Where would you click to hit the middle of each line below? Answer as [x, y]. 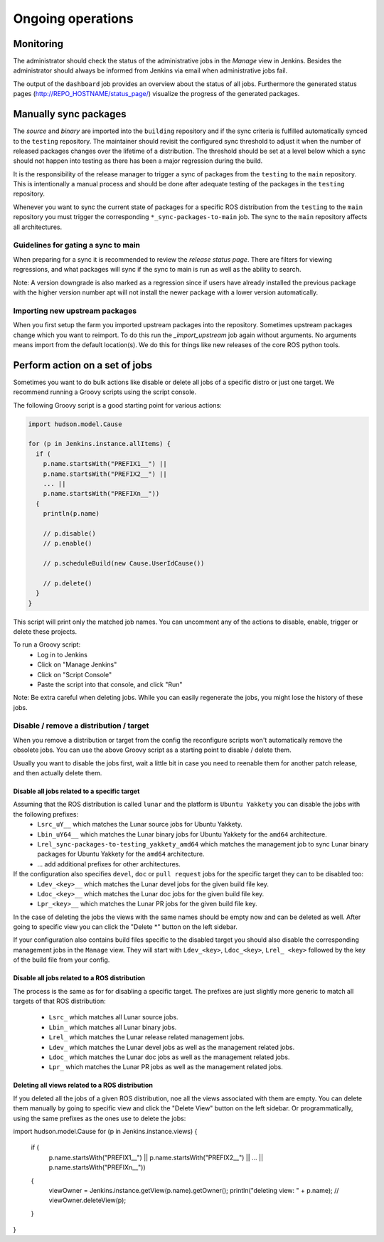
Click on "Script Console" [75, 674]
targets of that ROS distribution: [59, 1001]
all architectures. [38, 227]
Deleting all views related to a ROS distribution [83, 1086]
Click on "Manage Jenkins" [77, 664]
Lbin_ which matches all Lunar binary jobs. [113, 1027]
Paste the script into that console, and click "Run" [110, 684]
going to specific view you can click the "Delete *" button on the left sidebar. [125, 927]
